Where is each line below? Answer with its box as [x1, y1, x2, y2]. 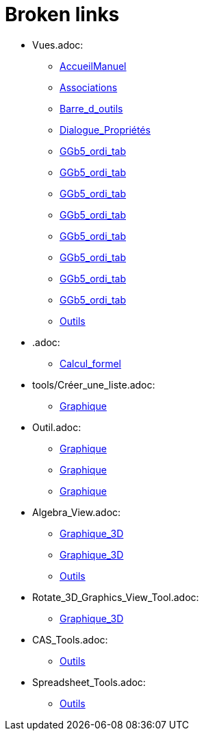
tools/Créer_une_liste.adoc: [32, 378, 155, 391]
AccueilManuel [60, 60, 127, 72]
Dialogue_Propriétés [60, 123, 151, 136]
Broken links [5, 3, 120, 26]
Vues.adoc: [32, 38, 84, 51]
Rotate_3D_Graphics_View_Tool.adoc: [32, 591, 199, 603]
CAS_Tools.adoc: [32, 633, 108, 646]
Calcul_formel [60, 357, 122, 369]
